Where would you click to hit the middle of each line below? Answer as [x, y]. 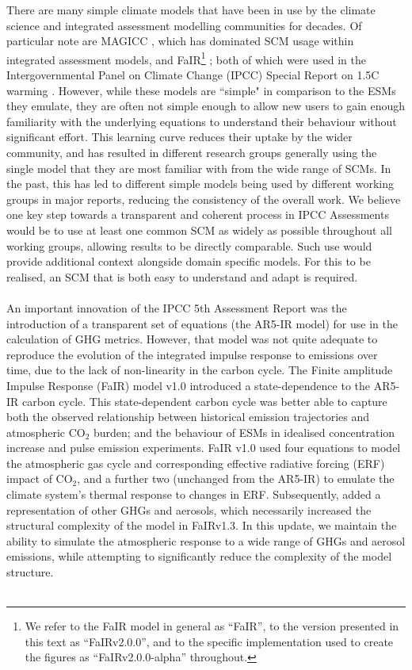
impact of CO [40, 479]
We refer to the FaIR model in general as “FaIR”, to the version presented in [212, 626]
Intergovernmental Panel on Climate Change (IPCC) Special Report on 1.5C [193, 75]
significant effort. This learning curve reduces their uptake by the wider [179, 137]
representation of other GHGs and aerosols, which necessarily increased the [189, 509]
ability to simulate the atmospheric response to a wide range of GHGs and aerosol [206, 540]
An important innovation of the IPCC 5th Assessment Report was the [177, 307]
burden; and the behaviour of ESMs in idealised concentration [244, 432]
